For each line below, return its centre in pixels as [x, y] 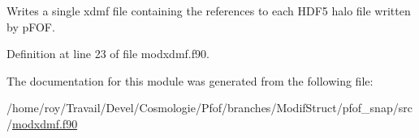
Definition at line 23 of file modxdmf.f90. [108, 54]
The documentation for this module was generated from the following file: [190, 80]
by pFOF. [31, 26]
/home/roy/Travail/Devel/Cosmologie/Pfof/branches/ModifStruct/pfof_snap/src [209, 108]
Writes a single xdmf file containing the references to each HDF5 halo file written [209, 10]
